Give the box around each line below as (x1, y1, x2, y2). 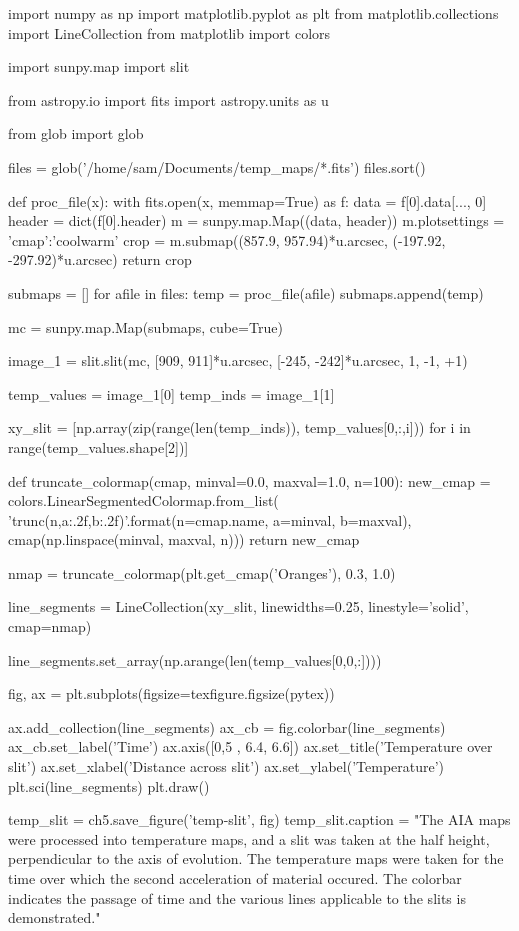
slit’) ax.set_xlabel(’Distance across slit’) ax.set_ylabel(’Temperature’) (8, 756, 445, 777)
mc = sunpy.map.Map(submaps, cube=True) (8, 316, 283, 337)
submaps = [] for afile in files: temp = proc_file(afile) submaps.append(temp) (8, 282, 484, 303)
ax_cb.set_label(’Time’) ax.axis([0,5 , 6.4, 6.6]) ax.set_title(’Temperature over (8, 736, 493, 757)
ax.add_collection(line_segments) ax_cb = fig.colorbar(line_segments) (8, 716, 446, 737)
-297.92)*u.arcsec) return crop (8, 249, 192, 270)
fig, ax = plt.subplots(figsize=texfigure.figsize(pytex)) (8, 683, 335, 704)
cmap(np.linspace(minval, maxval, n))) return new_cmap (8, 529, 360, 550)
